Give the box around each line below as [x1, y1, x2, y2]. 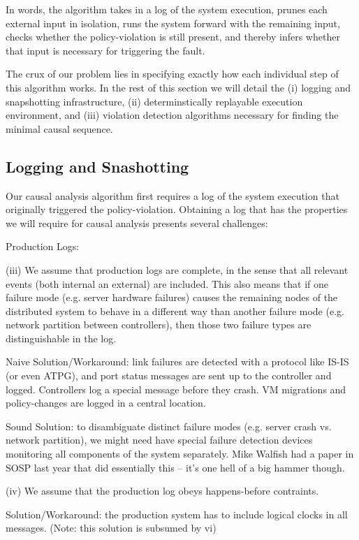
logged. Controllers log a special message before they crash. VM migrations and [6, 381, 346, 396]
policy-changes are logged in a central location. [6, 395, 206, 410]
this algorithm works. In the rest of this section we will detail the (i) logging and [6, 80, 351, 94]
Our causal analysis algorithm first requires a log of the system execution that [6, 188, 339, 203]
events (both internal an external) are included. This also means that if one [6, 276, 329, 291]
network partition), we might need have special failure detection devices [6, 432, 313, 447]
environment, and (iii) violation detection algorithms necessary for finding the [6, 108, 339, 122]
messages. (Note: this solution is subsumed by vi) [6, 520, 217, 535]
